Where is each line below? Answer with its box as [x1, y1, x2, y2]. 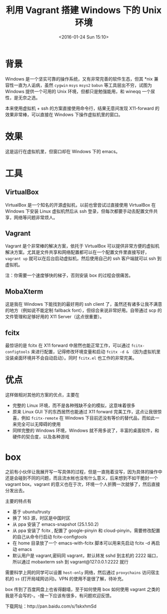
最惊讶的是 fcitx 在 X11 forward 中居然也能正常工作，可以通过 [5, 342, 131, 348]
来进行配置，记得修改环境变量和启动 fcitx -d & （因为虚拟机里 [30, 349, 161, 355]
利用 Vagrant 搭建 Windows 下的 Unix [5, 5, 162, 16]
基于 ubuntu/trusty [12, 508, 51, 514]
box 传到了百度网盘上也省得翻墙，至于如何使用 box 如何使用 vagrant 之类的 [5, 586, 161, 592]
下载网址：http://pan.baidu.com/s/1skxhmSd [5, 603, 97, 609]
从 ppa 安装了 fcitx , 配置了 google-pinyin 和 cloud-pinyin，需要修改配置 [12, 527, 161, 533]
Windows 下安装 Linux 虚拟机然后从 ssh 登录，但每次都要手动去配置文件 [5, 208, 154, 214]
